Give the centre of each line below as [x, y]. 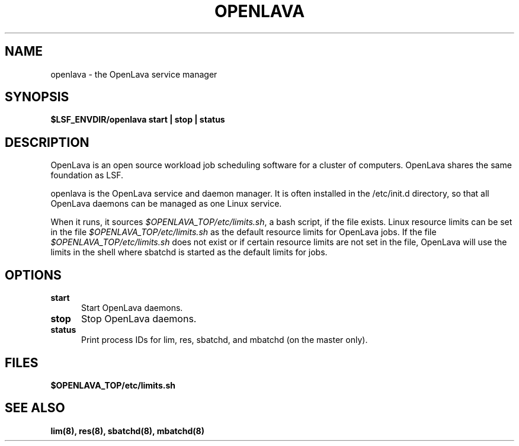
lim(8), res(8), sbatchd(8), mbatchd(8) [127, 431]
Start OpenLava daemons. [132, 308]
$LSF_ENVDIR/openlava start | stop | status [138, 120]
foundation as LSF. [87, 175]
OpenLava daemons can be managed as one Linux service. [166, 204]
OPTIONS [33, 275]
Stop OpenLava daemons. [139, 319]
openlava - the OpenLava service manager [134, 74]
